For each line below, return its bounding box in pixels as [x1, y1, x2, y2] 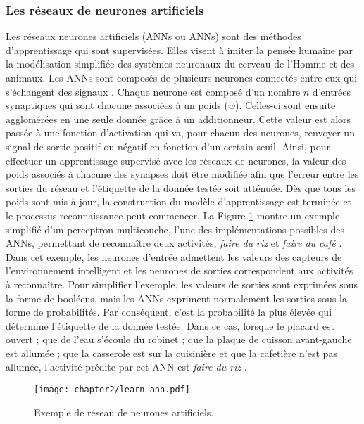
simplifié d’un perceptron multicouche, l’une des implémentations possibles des [6, 221, 344, 236]
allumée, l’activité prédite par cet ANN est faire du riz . [6, 359, 247, 374]
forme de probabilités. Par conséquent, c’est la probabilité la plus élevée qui [6, 304, 332, 319]
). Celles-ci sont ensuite [234, 98, 336, 113]
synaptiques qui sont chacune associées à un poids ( [6, 98, 228, 113]
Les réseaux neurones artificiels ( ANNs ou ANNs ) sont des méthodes [6, 29, 301, 44]
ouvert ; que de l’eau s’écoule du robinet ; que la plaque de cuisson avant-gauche [6, 332, 352, 347]
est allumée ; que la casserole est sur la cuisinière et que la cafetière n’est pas [6, 345, 337, 360]
